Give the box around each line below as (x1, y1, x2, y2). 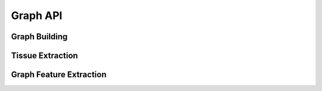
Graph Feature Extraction (11, 70, 107, 80)
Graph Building (11, 32, 68, 42)
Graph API (11, 9, 63, 22)
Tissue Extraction (11, 51, 78, 61)
